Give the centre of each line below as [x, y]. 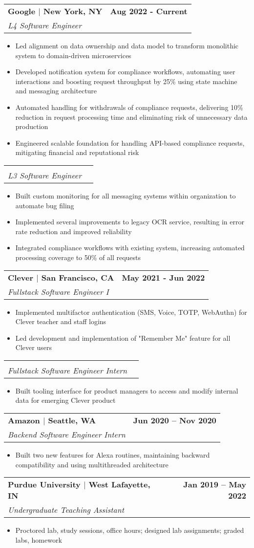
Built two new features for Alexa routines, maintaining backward [113, 455]
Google [22, 11]
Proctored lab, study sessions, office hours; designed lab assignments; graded [130, 530]
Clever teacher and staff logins [61, 321]
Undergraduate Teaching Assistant [66, 510]
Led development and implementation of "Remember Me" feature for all [123, 338]
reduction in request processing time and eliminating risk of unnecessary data [131, 117]
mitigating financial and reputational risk [77, 152]
